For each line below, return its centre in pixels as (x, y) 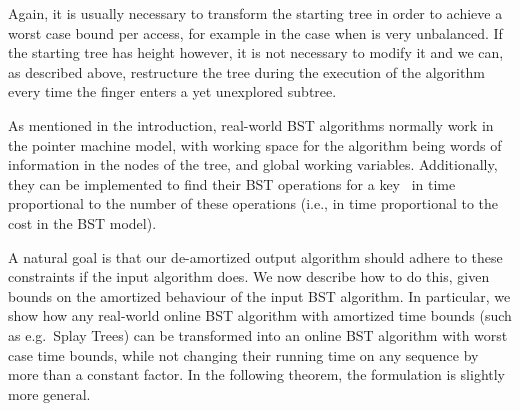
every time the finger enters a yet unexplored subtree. (172, 91)
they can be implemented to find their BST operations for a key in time (232, 183)
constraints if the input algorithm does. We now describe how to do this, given (249, 276)
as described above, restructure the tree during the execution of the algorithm (246, 71)
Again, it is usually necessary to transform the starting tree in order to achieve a (255, 13)
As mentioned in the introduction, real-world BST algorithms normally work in (251, 124)
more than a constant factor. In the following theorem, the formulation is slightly (257, 374)
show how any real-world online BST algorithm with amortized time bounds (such (260, 315)
